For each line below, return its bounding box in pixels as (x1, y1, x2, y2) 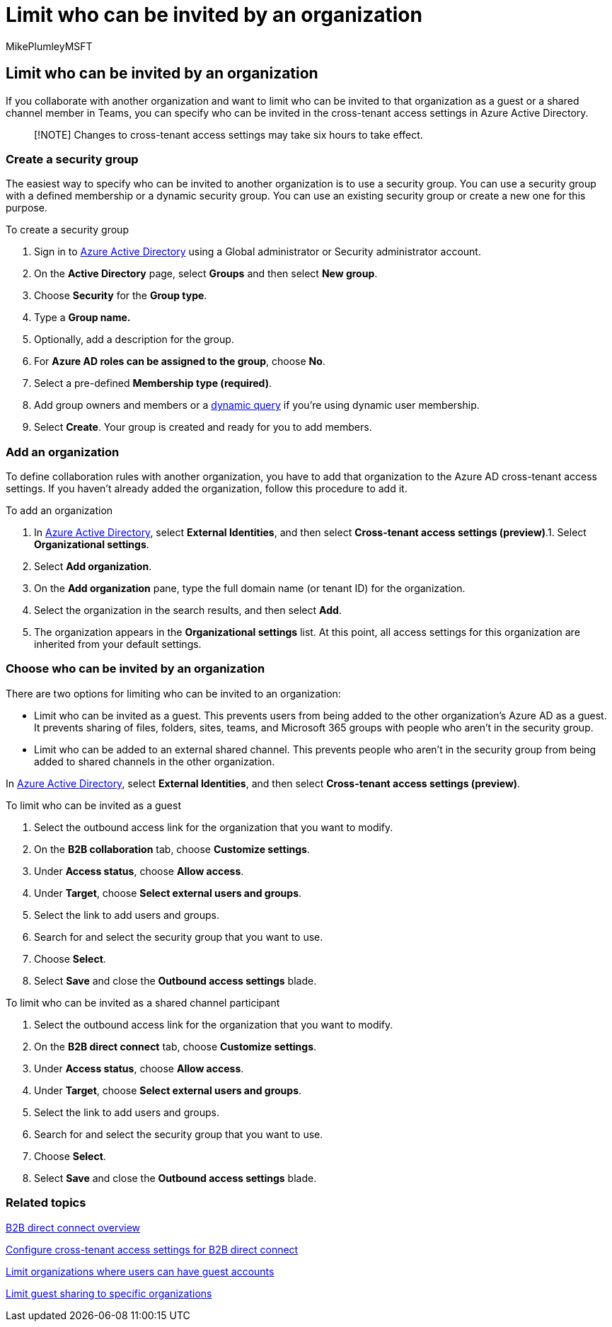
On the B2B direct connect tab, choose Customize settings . (34, 1040, 317, 1053)
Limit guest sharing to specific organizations (6, 1287, 212, 1299)
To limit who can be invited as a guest (6, 799, 181, 811)
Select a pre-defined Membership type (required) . (34, 377, 272, 390)
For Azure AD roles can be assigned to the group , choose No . (34, 355, 325, 368)
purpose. (6, 202, 47, 214)
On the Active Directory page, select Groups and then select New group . (34, 267, 378, 280)
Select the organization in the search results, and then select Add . (34, 604, 342, 617)
